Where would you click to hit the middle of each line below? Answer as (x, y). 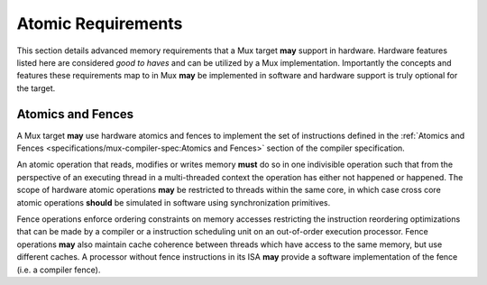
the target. (36, 88)
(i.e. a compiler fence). (59, 270)
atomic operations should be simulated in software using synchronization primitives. (174, 202)
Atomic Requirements (100, 23)
